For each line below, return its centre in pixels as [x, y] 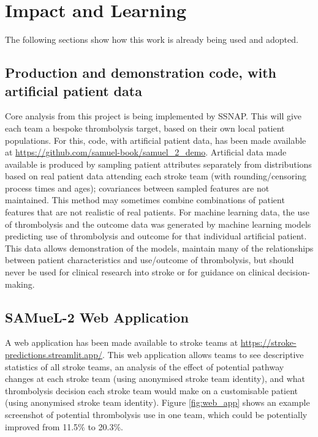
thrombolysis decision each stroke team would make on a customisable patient [152, 390]
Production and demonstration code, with [141, 73]
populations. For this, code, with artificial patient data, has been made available [156, 140]
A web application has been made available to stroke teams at [122, 342]
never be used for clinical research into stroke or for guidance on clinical [140, 272]
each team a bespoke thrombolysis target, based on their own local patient [145, 128]
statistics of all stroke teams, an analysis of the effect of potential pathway [145, 366]
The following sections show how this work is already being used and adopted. [152, 39]
